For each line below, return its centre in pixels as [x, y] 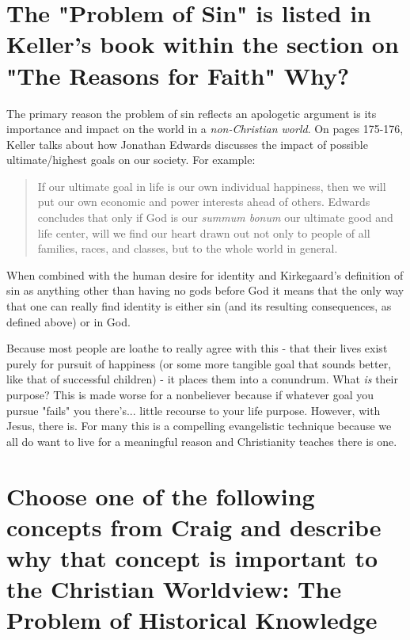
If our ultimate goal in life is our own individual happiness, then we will [212, 186]
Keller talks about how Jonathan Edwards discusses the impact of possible [187, 144]
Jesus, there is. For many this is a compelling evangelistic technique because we [199, 426]
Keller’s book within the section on [203, 44]
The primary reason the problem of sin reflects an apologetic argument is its [192, 113]
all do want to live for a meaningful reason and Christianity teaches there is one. [202, 441]
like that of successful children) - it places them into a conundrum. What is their [203, 379]
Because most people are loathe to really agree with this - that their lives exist [197, 348]
